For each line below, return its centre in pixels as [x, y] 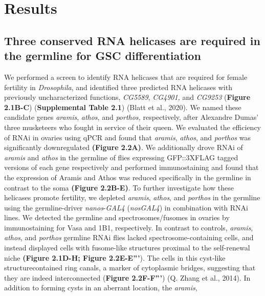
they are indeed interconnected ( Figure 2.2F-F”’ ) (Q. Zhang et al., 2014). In [127, 277]
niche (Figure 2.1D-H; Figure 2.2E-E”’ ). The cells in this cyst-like [115, 257]
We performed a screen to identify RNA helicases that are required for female [126, 77]
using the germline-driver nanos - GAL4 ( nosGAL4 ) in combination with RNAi [126, 207]
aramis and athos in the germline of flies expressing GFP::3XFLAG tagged [121, 157]
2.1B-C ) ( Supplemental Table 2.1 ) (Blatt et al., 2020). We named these [123, 107]
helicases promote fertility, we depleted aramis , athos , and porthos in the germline [132, 197]
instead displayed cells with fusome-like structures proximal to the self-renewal [127, 248]
